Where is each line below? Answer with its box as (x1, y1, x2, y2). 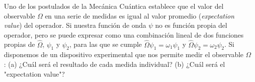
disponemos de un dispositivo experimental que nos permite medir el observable (4, 49, 244, 60)
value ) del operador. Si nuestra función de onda (4, 20, 146, 30)
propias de (4, 39, 35, 49)
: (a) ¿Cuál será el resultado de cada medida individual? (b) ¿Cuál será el (4, 59, 225, 69)
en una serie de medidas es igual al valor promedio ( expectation (45, 10, 234, 20)
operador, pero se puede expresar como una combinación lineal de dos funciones (4, 29, 244, 40)
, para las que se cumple (69, 39, 142, 49)
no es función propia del (155, 20, 228, 30)
